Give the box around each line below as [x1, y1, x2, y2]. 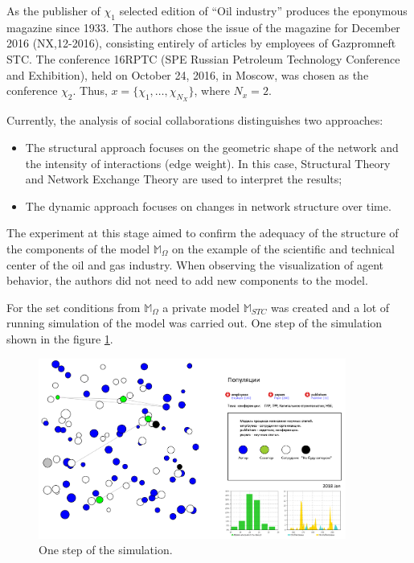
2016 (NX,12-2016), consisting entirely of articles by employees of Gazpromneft [6, 35, 396, 51]
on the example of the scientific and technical [171, 240, 395, 257]
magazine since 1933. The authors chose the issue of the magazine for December [6, 18, 400, 35]
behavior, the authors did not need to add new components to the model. [6, 272, 368, 289]
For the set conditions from [6, 298, 141, 315]
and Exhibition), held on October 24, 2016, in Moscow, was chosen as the [6, 66, 369, 83]
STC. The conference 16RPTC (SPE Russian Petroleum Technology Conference [6, 50, 400, 67]
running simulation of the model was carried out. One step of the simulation [6, 314, 383, 331]
